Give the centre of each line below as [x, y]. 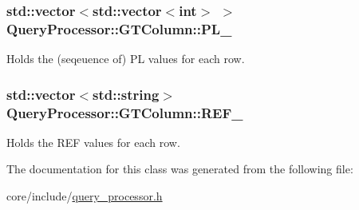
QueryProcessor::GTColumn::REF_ [125, 112]
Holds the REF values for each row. [93, 142]
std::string [126, 94]
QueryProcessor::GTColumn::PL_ [119, 28]
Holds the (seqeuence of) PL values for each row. [126, 59]
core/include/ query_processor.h [85, 196]
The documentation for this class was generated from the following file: [180, 169]
